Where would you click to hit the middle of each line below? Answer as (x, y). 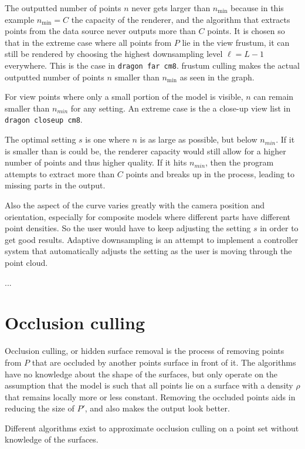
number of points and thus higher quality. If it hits (96, 162)
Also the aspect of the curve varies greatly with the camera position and (135, 205)
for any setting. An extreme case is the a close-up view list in (181, 108)
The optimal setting (40, 139)
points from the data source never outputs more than (100, 31)
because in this (257, 8)
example (20, 19)
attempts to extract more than (60, 173)
